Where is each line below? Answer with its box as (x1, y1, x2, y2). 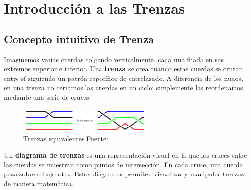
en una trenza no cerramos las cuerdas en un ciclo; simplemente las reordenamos (4, 82, 243, 93)
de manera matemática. (4, 178, 74, 188)
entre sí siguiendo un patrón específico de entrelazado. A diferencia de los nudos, (4, 73, 243, 83)
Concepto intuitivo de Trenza (4, 31, 154, 46)
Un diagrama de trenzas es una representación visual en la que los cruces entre (4, 149, 247, 159)
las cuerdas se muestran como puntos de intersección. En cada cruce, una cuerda (4, 159, 243, 169)
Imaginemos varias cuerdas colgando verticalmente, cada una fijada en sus (4, 54, 224, 64)
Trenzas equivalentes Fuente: (23, 133, 108, 143)
